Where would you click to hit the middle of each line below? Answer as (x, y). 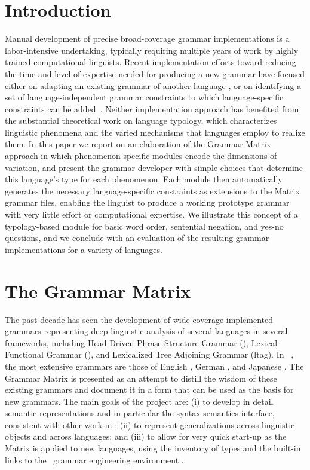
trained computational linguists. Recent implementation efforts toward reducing (151, 62)
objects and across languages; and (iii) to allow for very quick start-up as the (146, 436)
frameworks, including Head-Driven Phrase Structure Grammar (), (127, 342)
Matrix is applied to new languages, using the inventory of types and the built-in (153, 448)
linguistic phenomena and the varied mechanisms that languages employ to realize (155, 132)
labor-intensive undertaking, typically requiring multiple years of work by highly (152, 50)
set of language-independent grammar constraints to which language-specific (144, 97)
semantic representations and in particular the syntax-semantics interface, (140, 413)
